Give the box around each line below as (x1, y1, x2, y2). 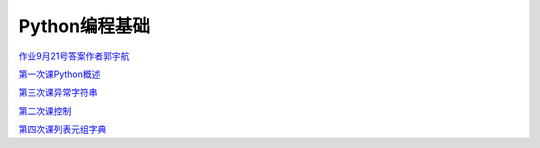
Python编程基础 (18, 15, 150, 37)
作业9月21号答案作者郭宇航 (18, 50, 130, 62)
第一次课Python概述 (18, 68, 101, 80)
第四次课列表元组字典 (18, 123, 107, 135)
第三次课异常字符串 (18, 86, 98, 99)
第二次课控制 (18, 105, 72, 117)
